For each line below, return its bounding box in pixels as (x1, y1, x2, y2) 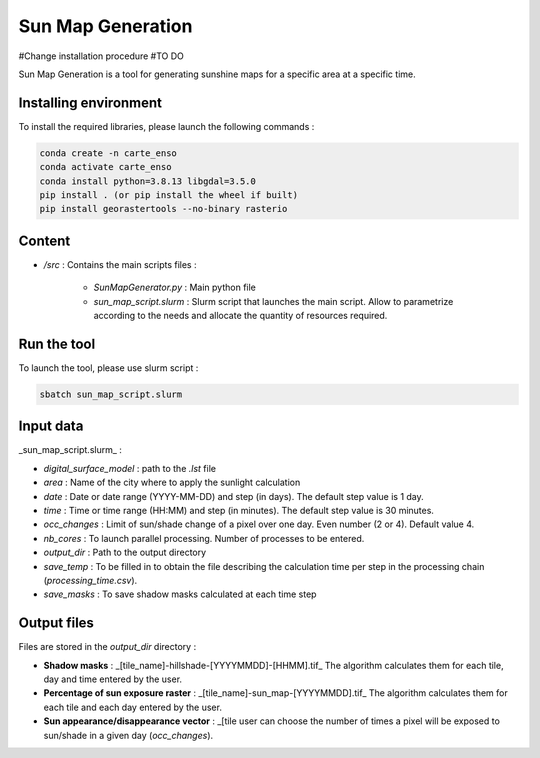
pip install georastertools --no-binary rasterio (39, 203, 288, 215)
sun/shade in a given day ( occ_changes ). (43, 729, 214, 741)
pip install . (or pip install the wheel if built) (39, 190, 299, 200)
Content (18, 232, 71, 249)
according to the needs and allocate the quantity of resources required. (93, 310, 388, 322)
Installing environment (18, 94, 163, 111)
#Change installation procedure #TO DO (18, 50, 185, 62)
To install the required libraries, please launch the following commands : (18, 120, 315, 132)
